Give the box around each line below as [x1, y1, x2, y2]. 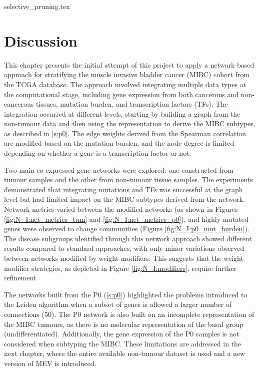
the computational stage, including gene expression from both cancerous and [4, 89, 239, 99]
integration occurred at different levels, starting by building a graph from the [4, 108, 240, 119]
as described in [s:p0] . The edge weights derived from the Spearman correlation [4, 128, 246, 138]
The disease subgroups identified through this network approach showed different [4, 233, 252, 243]
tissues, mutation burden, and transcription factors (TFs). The [35, 99, 228, 109]
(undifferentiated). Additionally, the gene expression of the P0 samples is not [4, 328, 239, 339]
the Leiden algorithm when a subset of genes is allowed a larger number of [4, 299, 232, 309]
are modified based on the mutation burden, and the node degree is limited [4, 138, 234, 148]
